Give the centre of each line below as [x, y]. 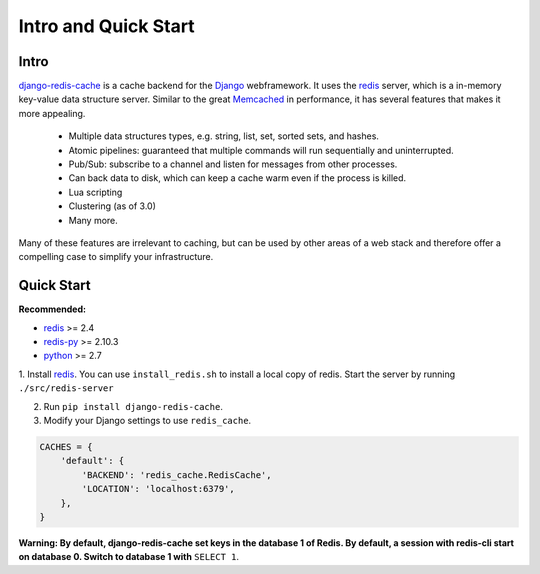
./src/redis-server [66, 388]
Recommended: [52, 309]
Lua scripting [95, 192]
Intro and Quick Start [106, 26]
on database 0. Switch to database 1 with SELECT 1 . [129, 557]
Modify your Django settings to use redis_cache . [147, 420]
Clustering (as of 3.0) [112, 206]
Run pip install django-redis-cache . [133, 406]
